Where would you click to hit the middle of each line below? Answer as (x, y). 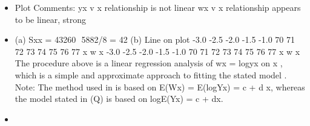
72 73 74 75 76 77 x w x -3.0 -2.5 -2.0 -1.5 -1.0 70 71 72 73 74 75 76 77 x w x (157, 51)
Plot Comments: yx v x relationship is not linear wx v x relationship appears (158, 7)
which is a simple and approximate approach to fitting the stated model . (151, 74)
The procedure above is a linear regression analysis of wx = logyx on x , (149, 63)
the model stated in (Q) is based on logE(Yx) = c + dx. (119, 99)
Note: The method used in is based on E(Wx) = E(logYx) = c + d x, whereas (160, 87)
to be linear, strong (51, 19)
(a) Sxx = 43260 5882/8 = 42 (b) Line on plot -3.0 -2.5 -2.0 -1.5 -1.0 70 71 (155, 39)
